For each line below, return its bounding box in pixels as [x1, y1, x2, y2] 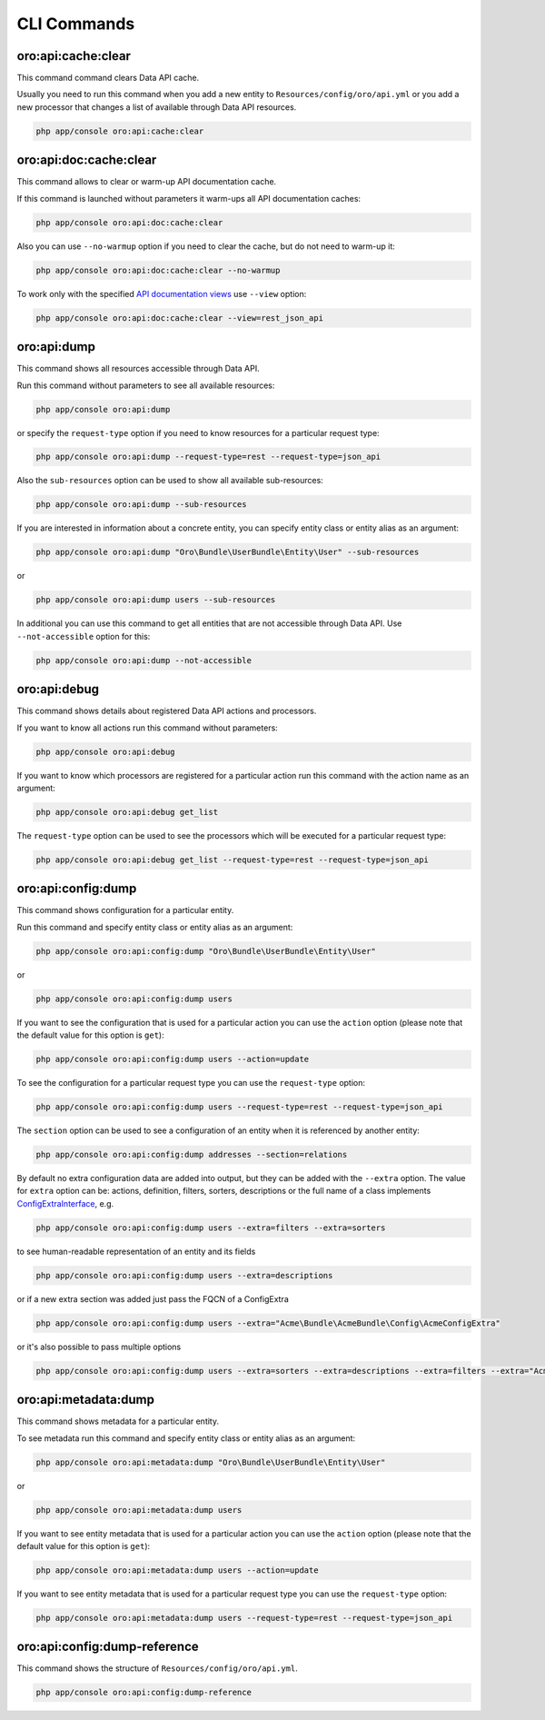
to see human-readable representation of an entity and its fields [16, 1246, 256, 1257]
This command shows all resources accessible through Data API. [16, 363, 260, 374]
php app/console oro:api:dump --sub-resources [35, 500, 247, 510]
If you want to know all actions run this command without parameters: [16, 722, 279, 733]
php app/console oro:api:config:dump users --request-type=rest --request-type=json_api [35, 1102, 444, 1112]
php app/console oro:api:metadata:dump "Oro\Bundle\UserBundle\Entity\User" [35, 1457, 386, 1467]
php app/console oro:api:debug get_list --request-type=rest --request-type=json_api [35, 854, 429, 865]
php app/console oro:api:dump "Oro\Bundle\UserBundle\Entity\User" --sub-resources [35, 547, 420, 558]
